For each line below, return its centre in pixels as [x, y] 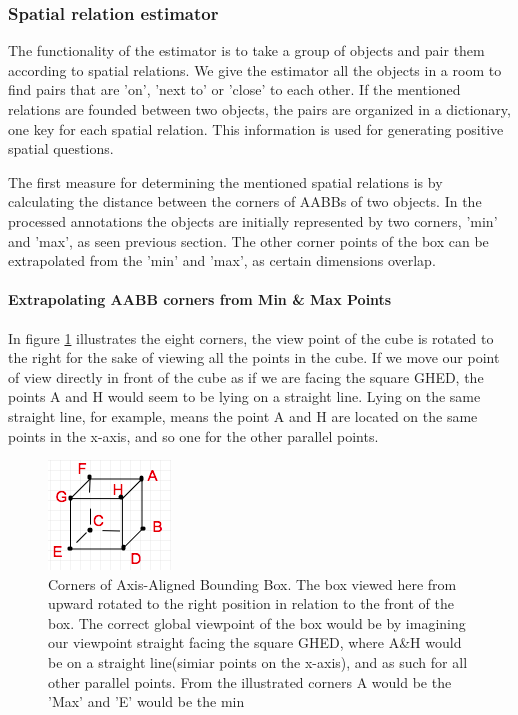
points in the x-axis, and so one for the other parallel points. [193, 435]
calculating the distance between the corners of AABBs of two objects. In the [245, 201]
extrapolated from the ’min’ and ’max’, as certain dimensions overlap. [222, 260]
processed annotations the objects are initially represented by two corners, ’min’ [253, 220]
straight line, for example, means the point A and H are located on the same [243, 415]
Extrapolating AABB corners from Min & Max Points [200, 299]
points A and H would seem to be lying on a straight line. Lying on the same [244, 396]
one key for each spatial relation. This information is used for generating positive [256, 128]
